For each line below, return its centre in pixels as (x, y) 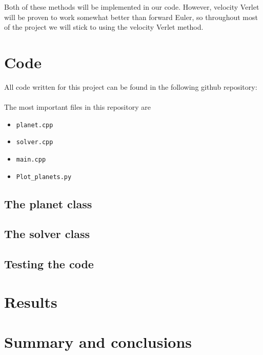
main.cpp (31, 160)
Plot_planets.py (44, 177)
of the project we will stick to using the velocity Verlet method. (104, 27)
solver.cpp (35, 142)
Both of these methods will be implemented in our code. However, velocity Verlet (132, 7)
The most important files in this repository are (77, 107)
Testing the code (49, 264)
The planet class (48, 203)
